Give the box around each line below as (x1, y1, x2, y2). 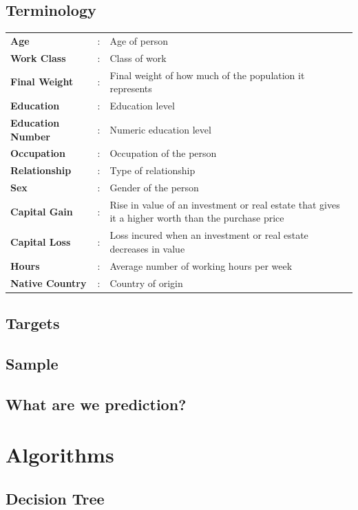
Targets (6, 312, 60, 334)
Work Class (10, 50, 66, 65)
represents (109, 81, 152, 96)
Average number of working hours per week (109, 258, 293, 273)
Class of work (109, 50, 167, 65)
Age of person (109, 33, 168, 47)
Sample (6, 352, 59, 374)
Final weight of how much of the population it (109, 67, 305, 82)
